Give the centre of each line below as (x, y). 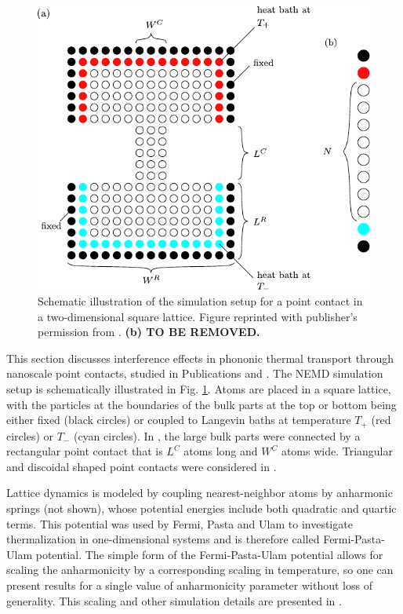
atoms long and (221, 451)
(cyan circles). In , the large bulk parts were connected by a (217, 435)
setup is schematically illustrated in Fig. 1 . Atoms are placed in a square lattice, (199, 388)
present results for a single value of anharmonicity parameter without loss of (189, 585)
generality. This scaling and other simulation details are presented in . (174, 600)
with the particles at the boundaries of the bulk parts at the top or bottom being (201, 404)
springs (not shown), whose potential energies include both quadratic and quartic (201, 508)
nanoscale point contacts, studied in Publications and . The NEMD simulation (195, 373)
